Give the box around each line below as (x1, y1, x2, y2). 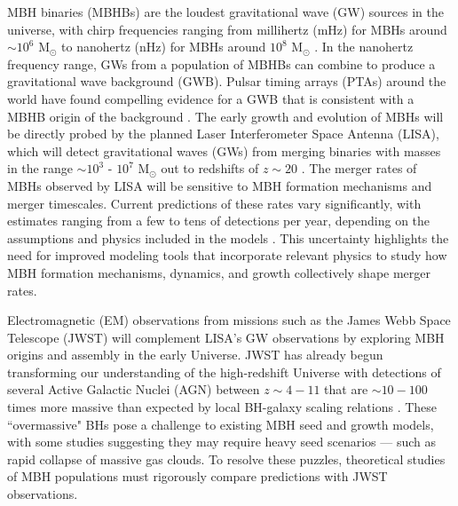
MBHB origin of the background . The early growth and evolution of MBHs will (7, 107, 444, 125)
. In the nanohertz (314, 37, 414, 56)
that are (324, 380, 368, 399)
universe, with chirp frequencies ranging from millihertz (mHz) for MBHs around (7, 20, 447, 38)
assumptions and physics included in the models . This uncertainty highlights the (7, 228, 449, 247)
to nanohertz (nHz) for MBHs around (61, 37, 266, 56)
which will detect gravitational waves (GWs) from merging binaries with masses (7, 141, 441, 160)
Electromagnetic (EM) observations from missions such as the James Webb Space (7, 311, 451, 329)
